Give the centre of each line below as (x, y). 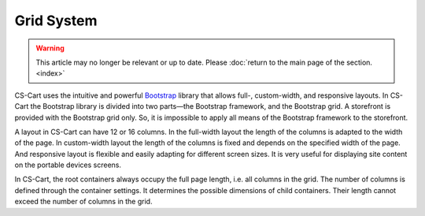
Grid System (56, 20)
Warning (50, 48)
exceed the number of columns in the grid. (83, 202)
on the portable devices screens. (68, 165)
